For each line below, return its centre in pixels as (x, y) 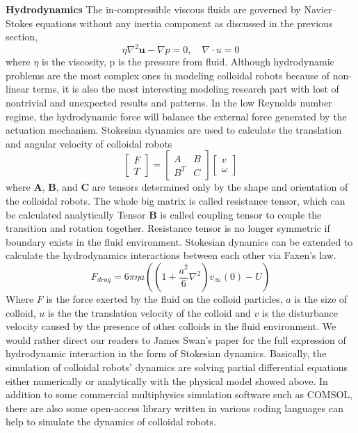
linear (18, 89)
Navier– (320, 9)
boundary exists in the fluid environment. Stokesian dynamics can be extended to (179, 241)
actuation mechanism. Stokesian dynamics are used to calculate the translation (174, 130)
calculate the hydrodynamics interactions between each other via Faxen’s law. (171, 255)
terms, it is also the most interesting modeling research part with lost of (186, 89)
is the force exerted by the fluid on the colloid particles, (164, 299)
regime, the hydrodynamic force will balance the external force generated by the (176, 116)
